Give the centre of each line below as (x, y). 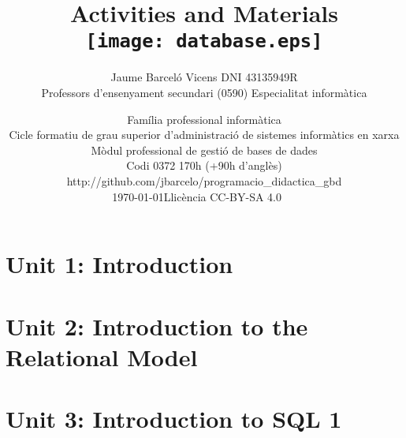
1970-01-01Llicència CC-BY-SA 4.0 (197, 196)
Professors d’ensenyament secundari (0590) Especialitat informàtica (204, 93)
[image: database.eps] (204, 41)
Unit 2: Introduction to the (157, 326)
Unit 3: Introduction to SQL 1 (174, 419)
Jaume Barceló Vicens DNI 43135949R (204, 77)
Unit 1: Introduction (119, 264)
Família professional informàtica (204, 119)
